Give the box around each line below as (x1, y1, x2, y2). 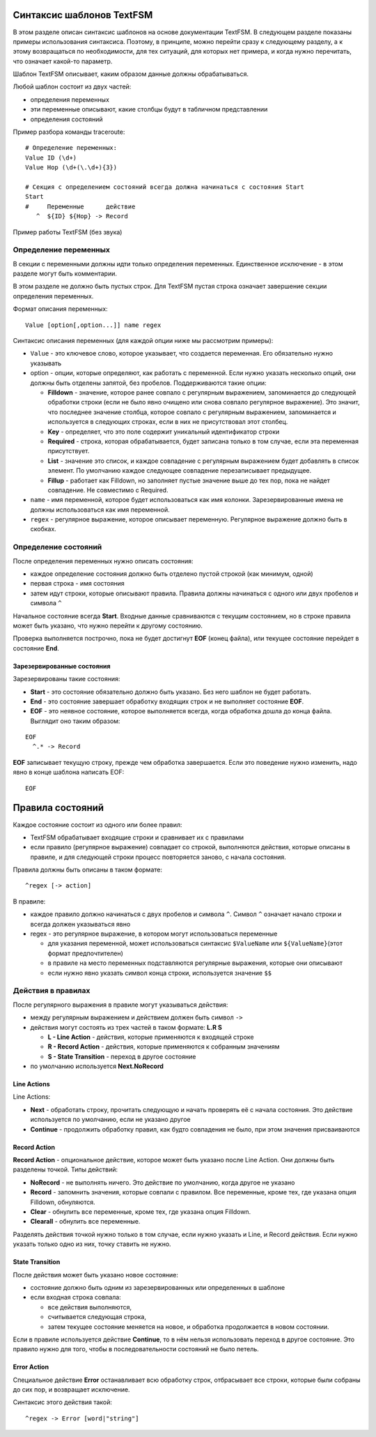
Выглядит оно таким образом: (30, 717, 120, 725)
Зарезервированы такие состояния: (13, 675, 120, 683)
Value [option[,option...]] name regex (25, 321, 162, 329)
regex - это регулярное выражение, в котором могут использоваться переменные (30, 929, 278, 938)
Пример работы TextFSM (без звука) (13, 227, 123, 236)
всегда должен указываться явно (30, 920, 131, 928)
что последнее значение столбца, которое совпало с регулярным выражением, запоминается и (47, 408, 337, 416)
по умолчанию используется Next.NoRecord (30, 1062, 164, 1070)
